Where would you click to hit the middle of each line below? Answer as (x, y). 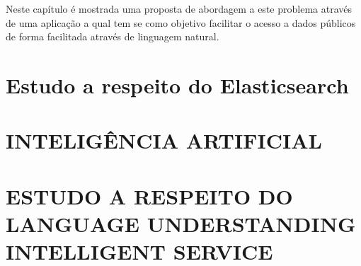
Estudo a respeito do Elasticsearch (177, 85)
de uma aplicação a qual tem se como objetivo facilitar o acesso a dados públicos (181, 22)
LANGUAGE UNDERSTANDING (181, 223)
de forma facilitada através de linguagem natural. (113, 36)
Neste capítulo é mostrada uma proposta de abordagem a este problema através (179, 8)
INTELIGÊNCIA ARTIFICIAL (164, 140)
